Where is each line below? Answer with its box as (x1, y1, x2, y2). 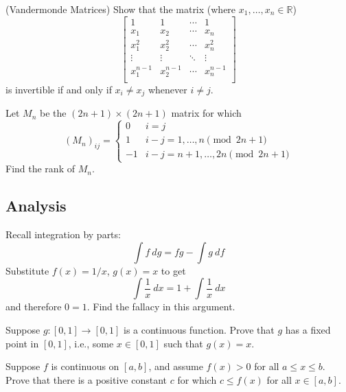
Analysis (5, 195, 67, 216)
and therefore (5, 299, 62, 314)
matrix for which (171, 106, 242, 120)
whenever (148, 82, 187, 96)
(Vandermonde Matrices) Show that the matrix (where (5, 2, 236, 16)
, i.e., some (68, 336, 114, 350)
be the (40, 106, 67, 120)
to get (161, 263, 186, 277)
